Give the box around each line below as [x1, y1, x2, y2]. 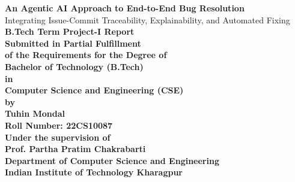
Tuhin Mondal [5, 107, 65, 120]
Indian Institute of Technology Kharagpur [5, 166, 183, 178]
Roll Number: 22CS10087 [5, 119, 113, 131]
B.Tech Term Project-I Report [5, 25, 135, 38]
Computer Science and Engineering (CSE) [5, 84, 184, 96]
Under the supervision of [5, 131, 111, 143]
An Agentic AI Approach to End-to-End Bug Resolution [5, 2, 245, 14]
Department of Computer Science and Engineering [5, 154, 219, 166]
